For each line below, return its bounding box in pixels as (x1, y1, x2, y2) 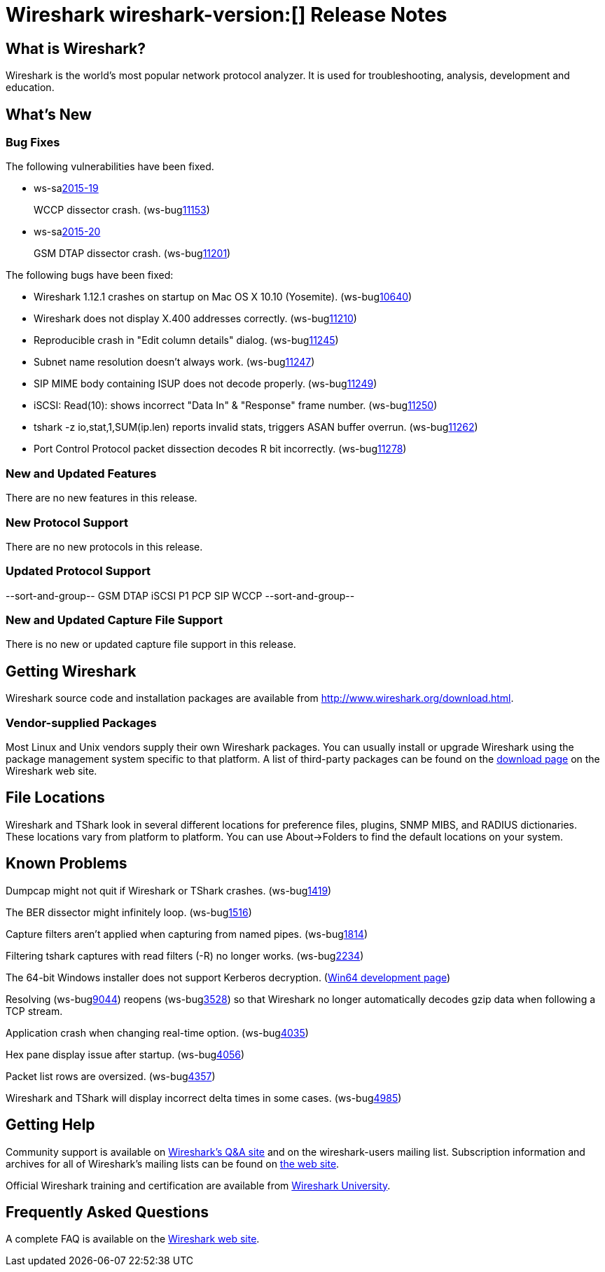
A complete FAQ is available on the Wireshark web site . (6, 1233, 260, 1245)
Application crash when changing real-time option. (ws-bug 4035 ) (6, 1026, 309, 1039)
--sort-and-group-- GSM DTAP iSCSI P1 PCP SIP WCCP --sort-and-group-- (6, 589, 355, 602)
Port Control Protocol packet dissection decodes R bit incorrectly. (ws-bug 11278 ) (34, 443, 407, 455)
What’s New (6, 105, 92, 123)
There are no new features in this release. (6, 492, 197, 504)
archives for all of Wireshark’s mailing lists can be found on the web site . (6, 1157, 340, 1170)
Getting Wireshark (6, 662, 137, 680)
